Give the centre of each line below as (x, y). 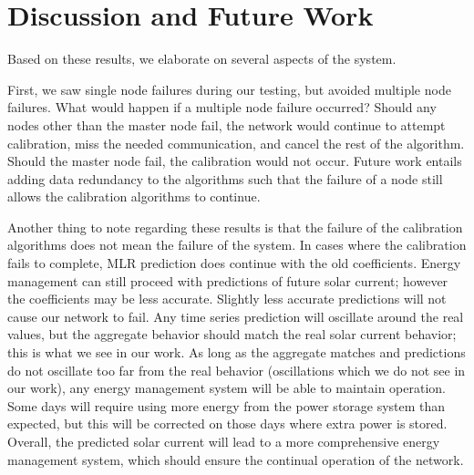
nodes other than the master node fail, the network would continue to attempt (227, 124)
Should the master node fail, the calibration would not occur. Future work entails (235, 161)
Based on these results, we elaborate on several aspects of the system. (202, 59)
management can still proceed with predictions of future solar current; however (228, 280)
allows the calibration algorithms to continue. (134, 196)
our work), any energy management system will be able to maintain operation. (227, 388)
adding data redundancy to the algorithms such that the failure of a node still (225, 178)
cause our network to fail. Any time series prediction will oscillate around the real (236, 316)
